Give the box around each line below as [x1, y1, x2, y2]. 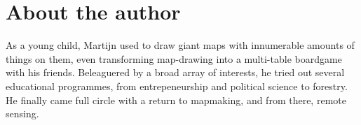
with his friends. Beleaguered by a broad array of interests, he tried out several [6, 65, 345, 80]
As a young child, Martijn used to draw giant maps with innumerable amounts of [6, 38, 355, 52]
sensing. [6, 106, 39, 121]
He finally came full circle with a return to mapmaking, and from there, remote [6, 92, 346, 107]
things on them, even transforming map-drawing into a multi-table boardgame [6, 51, 342, 66]
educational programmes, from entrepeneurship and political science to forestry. [6, 78, 348, 93]
